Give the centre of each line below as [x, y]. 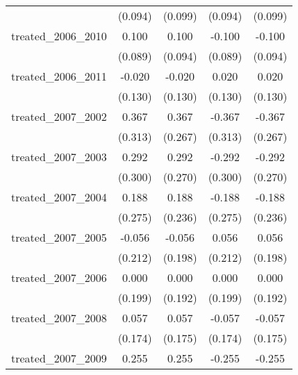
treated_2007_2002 [59, 116]
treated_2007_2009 [59, 358]
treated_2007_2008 [59, 318]
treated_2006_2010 [59, 36]
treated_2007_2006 [59, 277]
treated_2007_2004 [59, 197]
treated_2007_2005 [59, 237]
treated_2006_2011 [59, 76]
